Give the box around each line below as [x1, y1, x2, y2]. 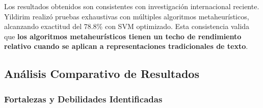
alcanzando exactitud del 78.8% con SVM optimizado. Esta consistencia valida [4, 21, 250, 32]
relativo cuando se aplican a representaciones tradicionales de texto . [4, 41, 248, 51]
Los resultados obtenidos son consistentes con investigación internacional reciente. [4, 1, 259, 11]
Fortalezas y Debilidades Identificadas [4, 92, 163, 105]
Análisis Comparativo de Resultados [4, 66, 199, 82]
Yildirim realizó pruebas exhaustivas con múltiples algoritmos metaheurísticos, [4, 11, 249, 21]
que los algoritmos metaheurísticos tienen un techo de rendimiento [4, 31, 242, 41]
